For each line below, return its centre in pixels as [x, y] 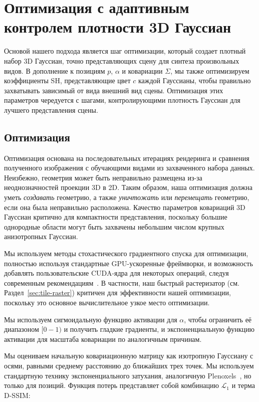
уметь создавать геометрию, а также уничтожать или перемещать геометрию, [127, 197]
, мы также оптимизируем [210, 70]
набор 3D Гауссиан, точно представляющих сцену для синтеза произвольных [122, 60]
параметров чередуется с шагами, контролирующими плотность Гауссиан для [122, 100]
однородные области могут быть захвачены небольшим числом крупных [114, 226]
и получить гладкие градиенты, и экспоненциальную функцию [159, 329]
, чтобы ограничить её [218, 319]
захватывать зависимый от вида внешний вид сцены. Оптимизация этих [114, 90]
